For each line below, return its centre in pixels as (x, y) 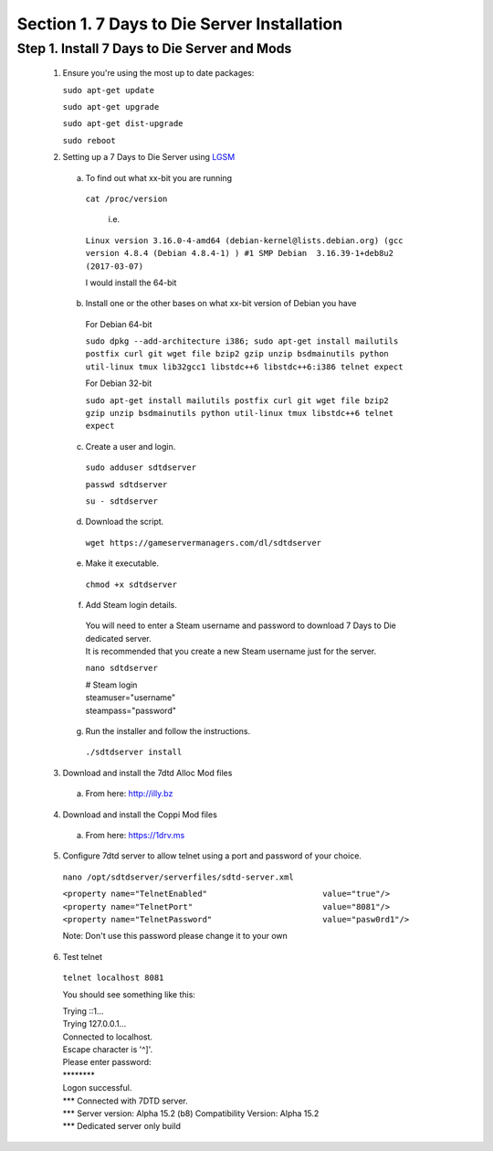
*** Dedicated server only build (122, 1126)
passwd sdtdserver (126, 484)
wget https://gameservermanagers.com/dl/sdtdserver (204, 543)
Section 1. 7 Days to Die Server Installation (180, 24)
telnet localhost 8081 (113, 978)
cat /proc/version (126, 198)
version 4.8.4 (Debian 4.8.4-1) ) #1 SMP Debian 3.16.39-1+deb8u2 (240, 253)
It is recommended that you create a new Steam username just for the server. (231, 651)
